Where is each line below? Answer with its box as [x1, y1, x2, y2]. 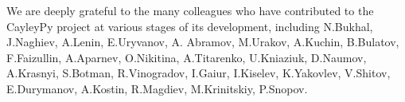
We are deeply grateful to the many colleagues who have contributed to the [6, 2, 374, 18]
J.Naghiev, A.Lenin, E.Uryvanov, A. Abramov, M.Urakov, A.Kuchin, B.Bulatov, [6, 33, 399, 50]
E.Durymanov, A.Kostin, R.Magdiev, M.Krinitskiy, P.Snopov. [6, 80, 308, 96]
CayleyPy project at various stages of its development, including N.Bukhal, [6, 18, 373, 34]
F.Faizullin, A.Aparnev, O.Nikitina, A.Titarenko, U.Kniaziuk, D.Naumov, [6, 49, 367, 65]
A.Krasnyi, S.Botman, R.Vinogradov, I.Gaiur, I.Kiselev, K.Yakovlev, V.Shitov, [6, 65, 391, 81]
